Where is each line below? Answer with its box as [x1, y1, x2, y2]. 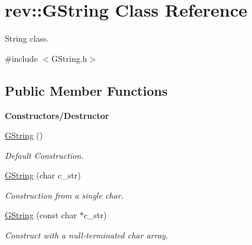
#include [5, 52, 38, 64]
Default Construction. [5, 149, 84, 161]
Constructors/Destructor [5, 109, 109, 121]
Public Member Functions [5, 81, 168, 99]
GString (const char [5, 209, 77, 221]
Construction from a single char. [5, 189, 124, 201]
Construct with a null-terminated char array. [5, 229, 168, 241]
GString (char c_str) [5, 169, 81, 181]
